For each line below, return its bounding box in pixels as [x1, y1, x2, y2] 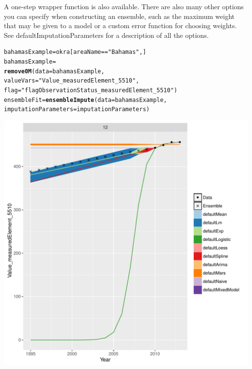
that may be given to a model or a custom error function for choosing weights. [4, 20, 237, 31]
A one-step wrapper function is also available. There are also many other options [4, 1, 244, 11]
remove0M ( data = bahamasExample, [4, 67, 105, 75]
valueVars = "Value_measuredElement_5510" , [4, 77, 140, 84]
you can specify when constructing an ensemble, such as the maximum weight [4, 11, 235, 21]
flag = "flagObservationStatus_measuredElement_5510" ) [4, 87, 177, 94]
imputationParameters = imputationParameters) [4, 106, 150, 113]
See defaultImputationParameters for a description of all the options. [4, 30, 209, 40]
